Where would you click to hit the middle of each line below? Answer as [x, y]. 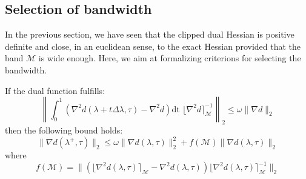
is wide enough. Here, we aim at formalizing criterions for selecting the [170, 58]
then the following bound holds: [64, 130]
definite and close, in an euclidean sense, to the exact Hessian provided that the [153, 46]
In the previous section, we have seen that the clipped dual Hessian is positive [150, 34]
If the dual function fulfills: [55, 90]
